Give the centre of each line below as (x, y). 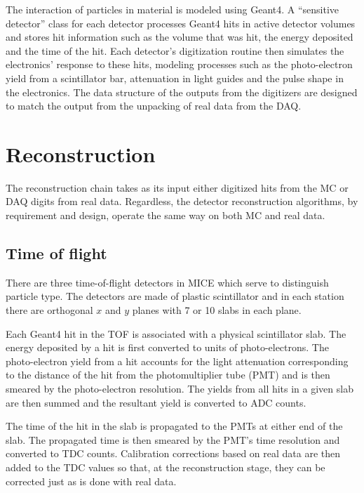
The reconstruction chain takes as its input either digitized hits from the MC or (177, 187)
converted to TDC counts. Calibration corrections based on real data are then (173, 453)
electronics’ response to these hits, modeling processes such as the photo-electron (179, 64)
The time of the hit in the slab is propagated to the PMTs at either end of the (174, 426)
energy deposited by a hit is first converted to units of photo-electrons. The (167, 347)
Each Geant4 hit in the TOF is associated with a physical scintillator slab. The (176, 333)
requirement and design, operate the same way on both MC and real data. (166, 215)
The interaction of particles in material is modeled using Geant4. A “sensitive (173, 9)
